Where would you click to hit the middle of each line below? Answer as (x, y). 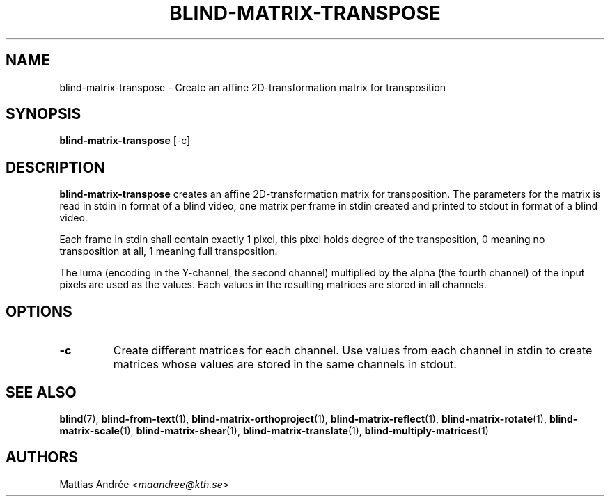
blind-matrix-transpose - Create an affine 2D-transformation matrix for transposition (253, 87)
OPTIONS (39, 311)
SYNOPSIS (44, 114)
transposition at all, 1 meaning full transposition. (169, 251)
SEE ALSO (41, 392)
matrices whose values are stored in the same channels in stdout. (285, 364)
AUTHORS (42, 457)
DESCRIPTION (55, 167)
